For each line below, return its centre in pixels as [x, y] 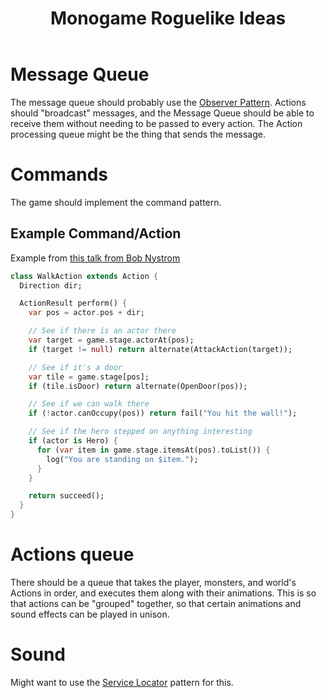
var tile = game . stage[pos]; [89, 377]
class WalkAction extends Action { [84, 276]
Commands [59, 174]
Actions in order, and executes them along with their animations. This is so [163, 593]
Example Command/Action [96, 233]
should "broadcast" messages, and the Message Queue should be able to [162, 113]
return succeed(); [66, 496]
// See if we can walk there [89, 404]
